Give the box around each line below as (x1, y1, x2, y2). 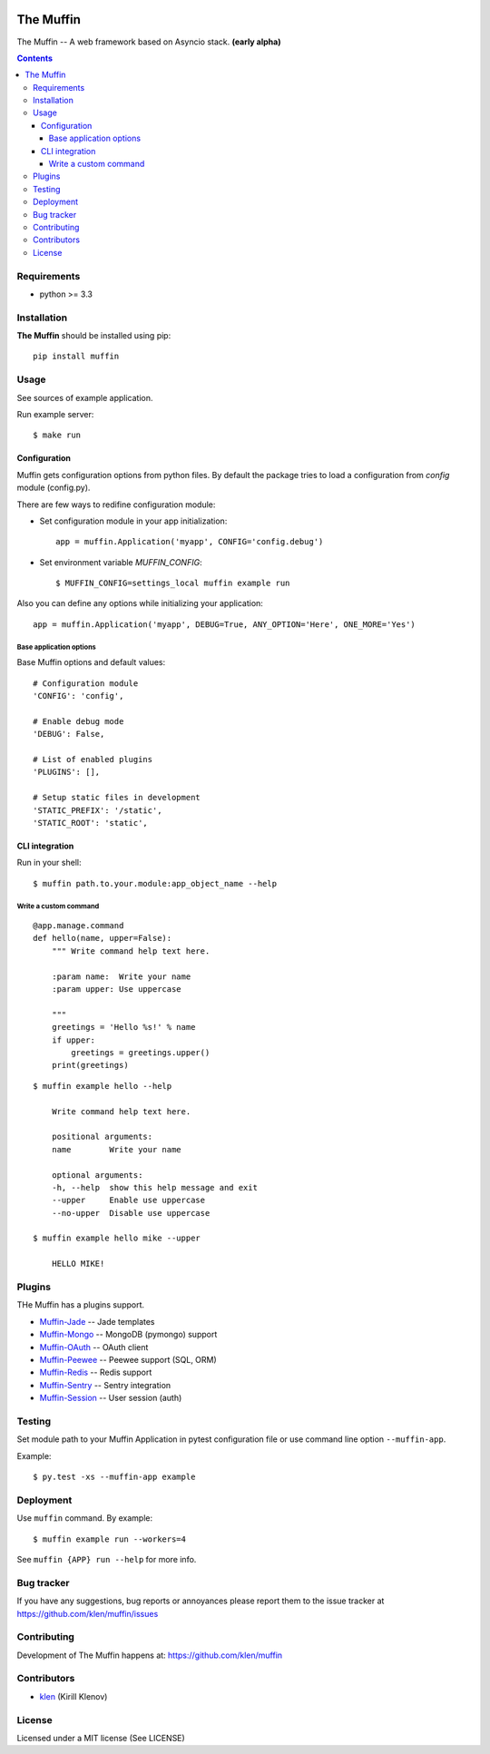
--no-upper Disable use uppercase (51, 1208, 211, 1218)
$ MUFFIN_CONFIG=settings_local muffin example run (55, 578, 290, 589)
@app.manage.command (33, 921, 124, 931)
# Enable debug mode (33, 716, 124, 726)
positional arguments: (51, 1132, 153, 1142)
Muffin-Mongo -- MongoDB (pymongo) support (39, 1329, 218, 1340)
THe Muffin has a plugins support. (16, 1299, 145, 1310)
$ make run (33, 430, 82, 440)
